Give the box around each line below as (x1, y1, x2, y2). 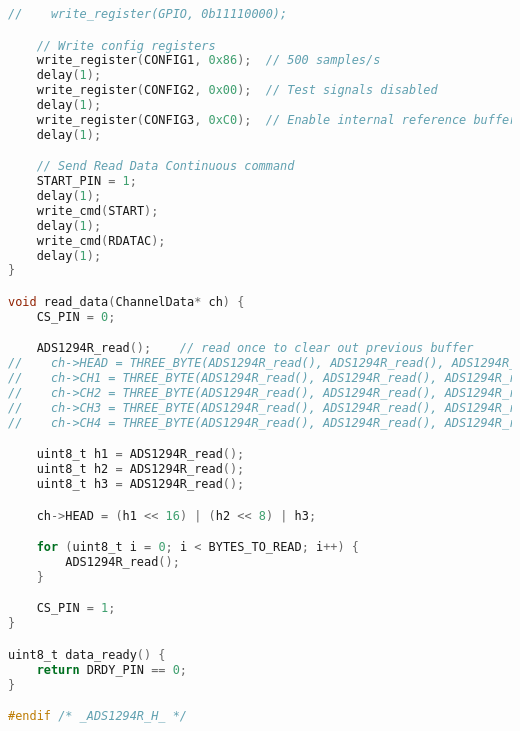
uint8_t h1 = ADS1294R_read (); (36, 447, 245, 462)
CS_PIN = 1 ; (36, 601, 116, 616)
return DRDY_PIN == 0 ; (36, 662, 188, 677)
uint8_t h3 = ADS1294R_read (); (36, 477, 245, 492)
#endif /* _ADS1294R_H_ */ (8, 709, 187, 724)
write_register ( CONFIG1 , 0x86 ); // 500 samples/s (36, 53, 381, 68)
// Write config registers (36, 38, 216, 53)
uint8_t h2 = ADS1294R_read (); (36, 462, 245, 477)
